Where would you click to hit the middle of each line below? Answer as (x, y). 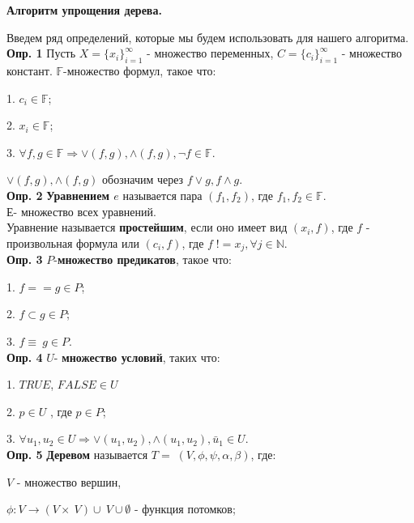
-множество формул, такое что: (140, 70)
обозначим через (143, 179)
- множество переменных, (210, 53)
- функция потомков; (185, 509)
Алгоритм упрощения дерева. (84, 10)
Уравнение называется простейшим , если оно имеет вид (147, 227)
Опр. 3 (25, 259)
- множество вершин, (69, 481)
